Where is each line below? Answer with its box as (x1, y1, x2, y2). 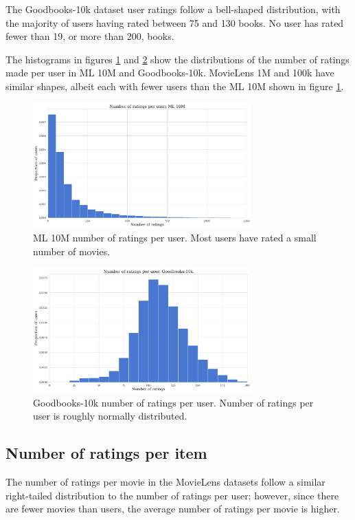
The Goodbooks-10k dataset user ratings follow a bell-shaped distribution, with (5, 2, 341, 16)
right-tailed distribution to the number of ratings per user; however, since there (5, 488, 339, 502)
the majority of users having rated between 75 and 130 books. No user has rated (5, 15, 344, 30)
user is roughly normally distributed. (33, 409, 187, 423)
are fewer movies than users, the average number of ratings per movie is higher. (5, 501, 340, 516)
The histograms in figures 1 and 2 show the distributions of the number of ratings (5, 52, 350, 66)
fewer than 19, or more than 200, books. (5, 29, 174, 43)
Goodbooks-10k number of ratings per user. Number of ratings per (33, 395, 314, 409)
